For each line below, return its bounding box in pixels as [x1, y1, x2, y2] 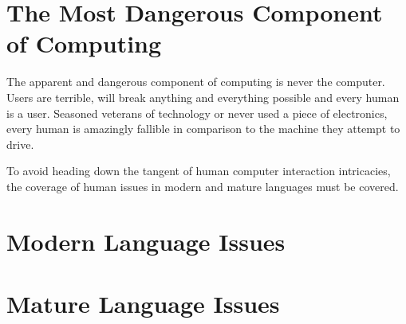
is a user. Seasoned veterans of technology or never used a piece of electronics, [6, 104, 388, 121]
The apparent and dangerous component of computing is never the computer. [6, 73, 385, 90]
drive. [6, 135, 34, 152]
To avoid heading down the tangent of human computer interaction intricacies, [6, 162, 391, 179]
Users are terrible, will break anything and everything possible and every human [6, 88, 400, 105]
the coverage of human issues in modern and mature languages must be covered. [6, 178, 399, 194]
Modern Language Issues [6, 224, 286, 257]
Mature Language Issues [6, 287, 280, 320]
